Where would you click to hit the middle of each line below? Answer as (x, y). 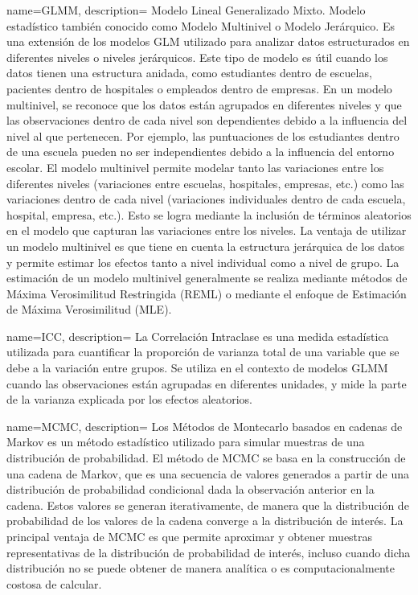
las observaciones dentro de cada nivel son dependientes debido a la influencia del (207, 120)
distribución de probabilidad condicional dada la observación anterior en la (191, 489)
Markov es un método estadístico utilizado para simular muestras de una (186, 442)
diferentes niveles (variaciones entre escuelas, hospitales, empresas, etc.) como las (205, 183)
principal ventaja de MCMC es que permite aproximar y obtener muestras (190, 536)
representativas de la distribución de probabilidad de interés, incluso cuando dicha (209, 552)
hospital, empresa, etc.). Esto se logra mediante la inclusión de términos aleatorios (209, 214)
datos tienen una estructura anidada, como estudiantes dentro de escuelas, (189, 73)
